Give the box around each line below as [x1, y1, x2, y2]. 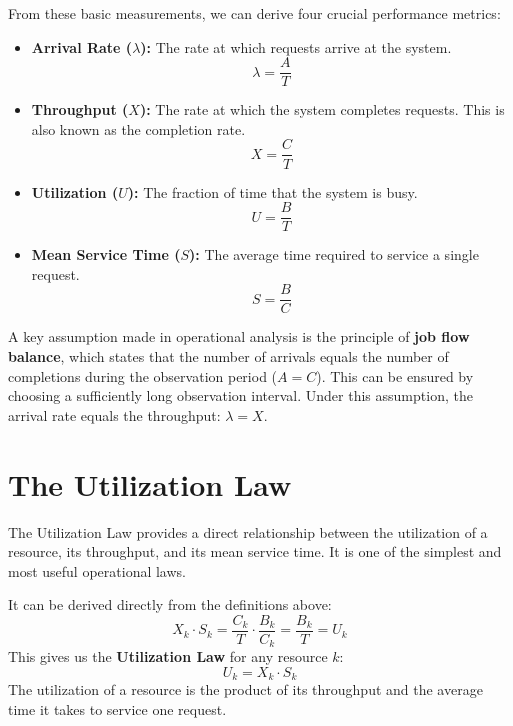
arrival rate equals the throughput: [8, 404, 221, 425]
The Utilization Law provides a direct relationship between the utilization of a [8, 521, 488, 542]
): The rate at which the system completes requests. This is [139, 99, 505, 120]
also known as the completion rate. [31, 118, 246, 139]
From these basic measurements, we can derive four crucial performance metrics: [8, 3, 501, 23]
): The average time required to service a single [189, 244, 479, 265]
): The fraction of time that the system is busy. [127, 181, 418, 202]
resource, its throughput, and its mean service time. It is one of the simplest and [8, 541, 502, 562]
